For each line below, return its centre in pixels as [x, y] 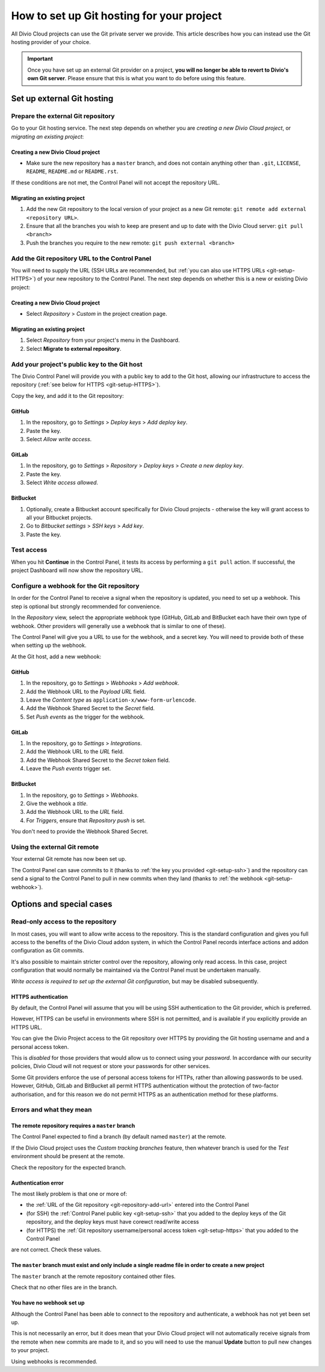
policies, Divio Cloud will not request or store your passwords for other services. [111, 1066]
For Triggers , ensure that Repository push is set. [86, 820]
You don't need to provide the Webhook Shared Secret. [80, 831]
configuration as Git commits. [48, 951]
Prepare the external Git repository [63, 116]
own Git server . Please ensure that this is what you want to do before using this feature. [137, 78]
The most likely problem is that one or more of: [69, 1194]
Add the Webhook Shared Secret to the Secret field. [91, 708]
